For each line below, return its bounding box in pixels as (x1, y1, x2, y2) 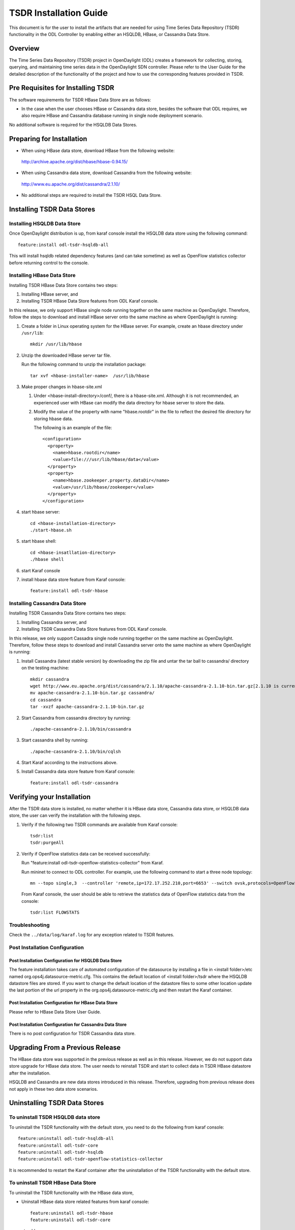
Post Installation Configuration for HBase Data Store (9, 1000, 118, 1006)
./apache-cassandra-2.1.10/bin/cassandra (30, 726, 131, 732)
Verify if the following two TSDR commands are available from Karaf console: (21, 822, 178, 828)
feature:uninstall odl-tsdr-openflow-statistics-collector (18, 1156, 163, 1162)
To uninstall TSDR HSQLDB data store (9, 1114, 100, 1121)
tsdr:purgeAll (30, 840, 64, 846)
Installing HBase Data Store (9, 272, 76, 279)
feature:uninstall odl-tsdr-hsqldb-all (18, 1136, 114, 1141)
